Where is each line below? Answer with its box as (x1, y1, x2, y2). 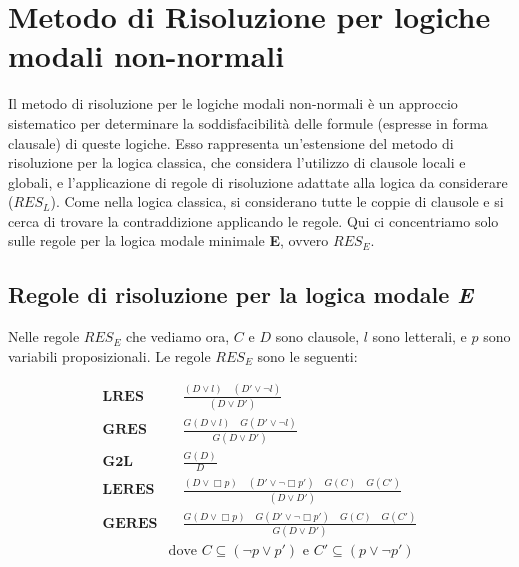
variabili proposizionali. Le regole (8, 345, 211, 366)
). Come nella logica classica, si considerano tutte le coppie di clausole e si (50, 191, 504, 212)
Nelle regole (8, 326, 80, 347)
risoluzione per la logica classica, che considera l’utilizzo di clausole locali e (8, 152, 466, 173)
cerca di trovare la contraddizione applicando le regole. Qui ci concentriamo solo (8, 210, 499, 231)
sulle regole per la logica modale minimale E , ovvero (8, 230, 329, 251)
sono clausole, (275, 326, 360, 347)
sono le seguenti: (257, 345, 358, 366)
